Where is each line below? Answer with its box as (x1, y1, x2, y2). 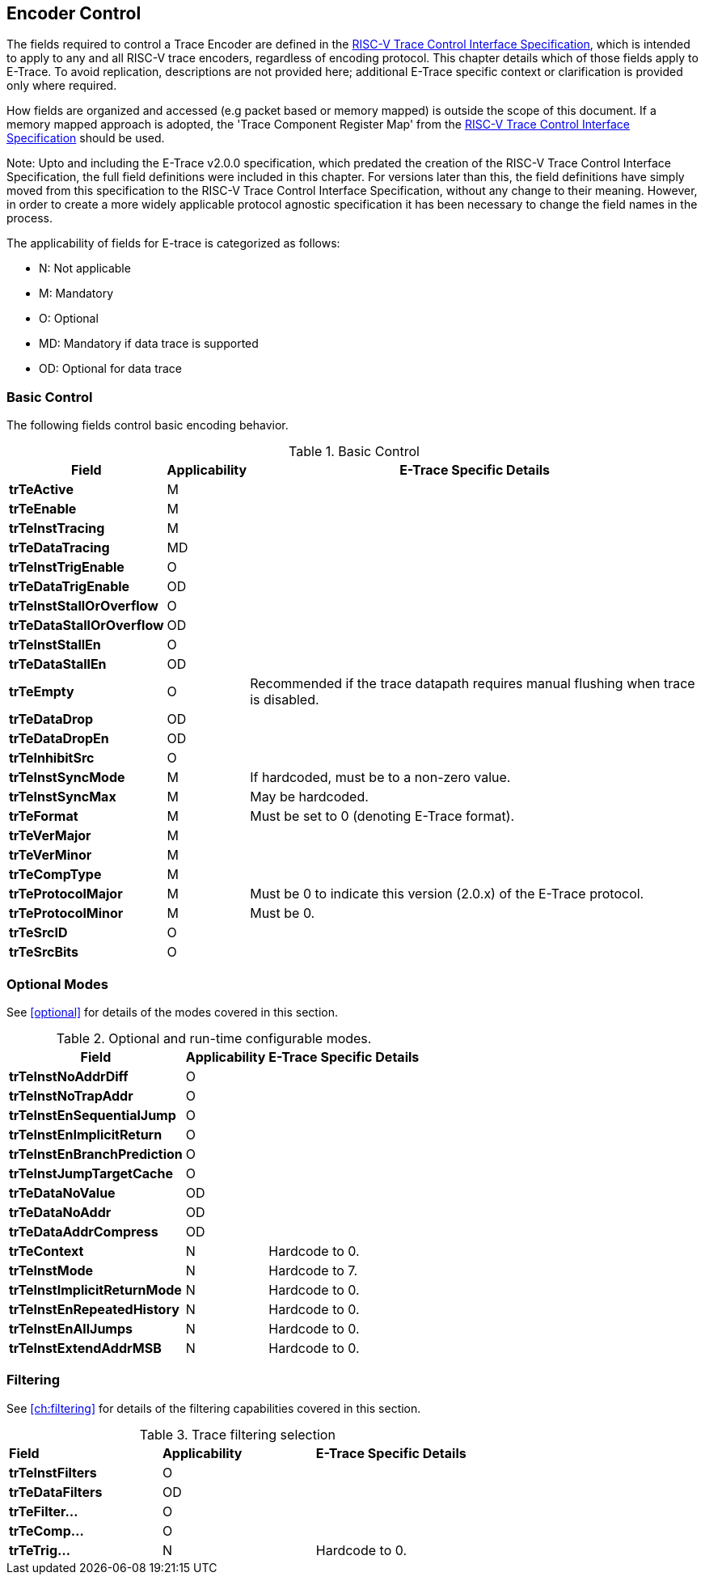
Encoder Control (6, 3, 141, 23)
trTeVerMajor (9, 827, 91, 844)
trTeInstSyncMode (9, 769, 125, 786)
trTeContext (9, 1242, 84, 1259)
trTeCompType (9, 866, 102, 883)
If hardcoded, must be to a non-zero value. (250, 769, 511, 786)
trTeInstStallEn (9, 636, 101, 653)
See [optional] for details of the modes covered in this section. (6, 1004, 339, 1019)
